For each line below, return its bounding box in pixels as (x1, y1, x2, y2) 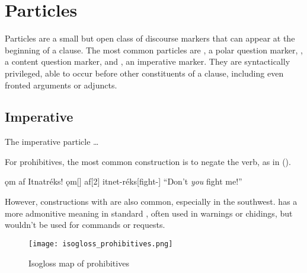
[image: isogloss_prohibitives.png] (28, 239, 173, 248)
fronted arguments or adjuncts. (5, 78, 117, 91)
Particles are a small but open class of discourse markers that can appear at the (5, 32, 295, 45)
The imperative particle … (5, 135, 99, 148)
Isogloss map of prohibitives (28, 256, 129, 269)
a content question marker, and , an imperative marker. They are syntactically (5, 55, 290, 68)
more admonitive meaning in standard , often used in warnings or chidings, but (5, 207, 293, 219)
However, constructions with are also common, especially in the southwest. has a (5, 195, 298, 208)
